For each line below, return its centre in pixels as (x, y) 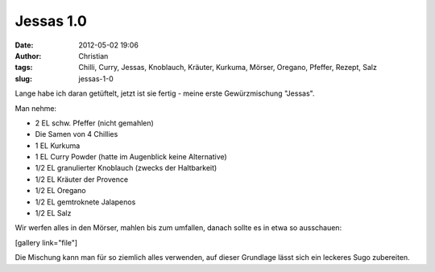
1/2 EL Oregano (60, 191)
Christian (93, 56)
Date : (24, 45)
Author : (28, 56)
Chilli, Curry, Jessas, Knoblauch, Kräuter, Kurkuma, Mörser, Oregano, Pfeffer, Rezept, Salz (228, 68)
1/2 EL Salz (53, 213)
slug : (23, 78)
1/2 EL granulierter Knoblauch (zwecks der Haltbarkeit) (126, 168)
